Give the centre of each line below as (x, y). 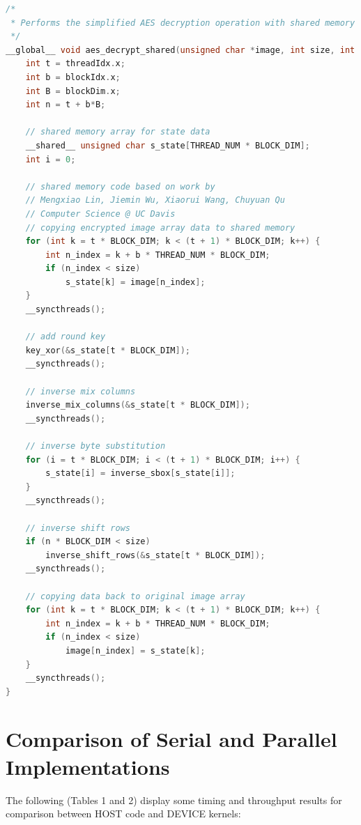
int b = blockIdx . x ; (73, 77)
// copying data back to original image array (135, 596)
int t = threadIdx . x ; (75, 64)
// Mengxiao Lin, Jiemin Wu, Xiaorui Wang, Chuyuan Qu (155, 200)
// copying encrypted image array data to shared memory (160, 228)
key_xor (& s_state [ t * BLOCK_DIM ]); (108, 350)
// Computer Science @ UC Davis (100, 214)
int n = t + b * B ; (66, 105)
